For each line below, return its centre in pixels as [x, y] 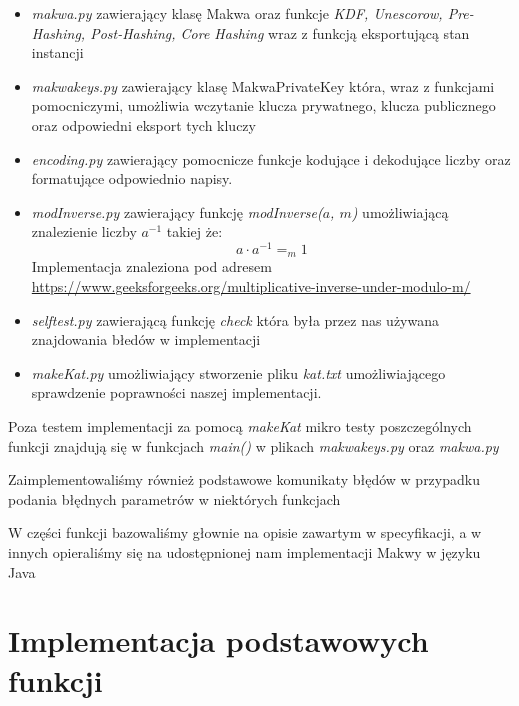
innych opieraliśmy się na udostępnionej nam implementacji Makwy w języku [244, 552]
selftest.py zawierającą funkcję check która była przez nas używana [235, 319]
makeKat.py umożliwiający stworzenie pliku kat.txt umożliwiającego [238, 372]
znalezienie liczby [84, 231]
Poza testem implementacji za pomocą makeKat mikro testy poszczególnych [240, 426]
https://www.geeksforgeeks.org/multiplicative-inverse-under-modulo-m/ [251, 286]
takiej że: [194, 231]
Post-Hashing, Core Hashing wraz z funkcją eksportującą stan [280, 32]
